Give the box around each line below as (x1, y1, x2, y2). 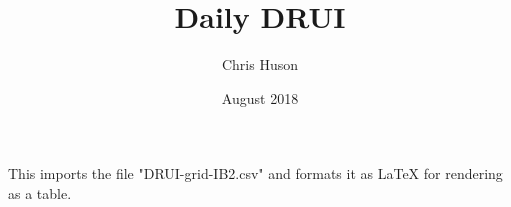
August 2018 (221, 87, 299, 108)
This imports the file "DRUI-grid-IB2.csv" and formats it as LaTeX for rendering (8, 163, 503, 184)
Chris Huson (221, 54, 299, 75)
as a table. (8, 182, 72, 203)
